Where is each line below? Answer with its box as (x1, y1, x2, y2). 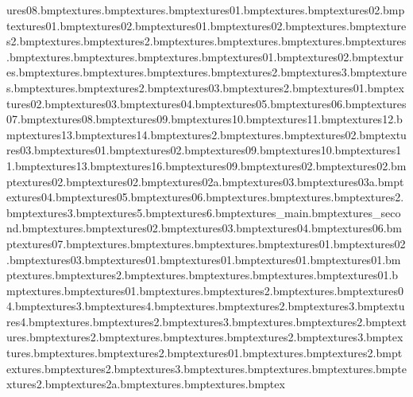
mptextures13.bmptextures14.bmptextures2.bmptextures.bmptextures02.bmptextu (6, 126, 407, 142)
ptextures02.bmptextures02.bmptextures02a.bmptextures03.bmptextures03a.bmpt (6, 173, 404, 189)
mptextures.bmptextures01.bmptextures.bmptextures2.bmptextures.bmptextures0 (6, 282, 404, 298)
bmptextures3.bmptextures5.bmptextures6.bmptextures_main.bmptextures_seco (6, 204, 401, 220)
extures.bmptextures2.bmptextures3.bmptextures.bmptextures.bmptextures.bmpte (6, 360, 407, 376)
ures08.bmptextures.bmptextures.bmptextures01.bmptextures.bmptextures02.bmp (6, 2, 405, 18)
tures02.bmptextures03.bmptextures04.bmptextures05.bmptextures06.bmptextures (6, 95, 407, 111)
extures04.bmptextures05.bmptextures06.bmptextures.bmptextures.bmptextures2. (6, 189, 404, 205)
